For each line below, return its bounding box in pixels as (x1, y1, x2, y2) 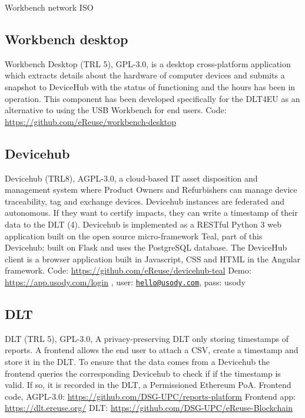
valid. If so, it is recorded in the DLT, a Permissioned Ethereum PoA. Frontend (5, 378, 291, 391)
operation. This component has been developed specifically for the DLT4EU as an (5, 92, 300, 104)
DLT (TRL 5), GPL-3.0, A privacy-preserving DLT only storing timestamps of (5, 332, 289, 344)
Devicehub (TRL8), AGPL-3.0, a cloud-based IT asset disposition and (5, 172, 258, 184)
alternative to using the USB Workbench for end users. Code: (5, 104, 227, 116)
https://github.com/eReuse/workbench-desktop (5, 115, 176, 127)
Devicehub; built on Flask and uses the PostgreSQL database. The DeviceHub (5, 241, 287, 254)
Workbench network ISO (5, 1, 94, 13)
